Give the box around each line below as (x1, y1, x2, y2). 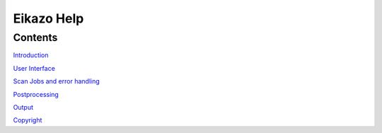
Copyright (13, 116, 42, 125)
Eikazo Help (13, 11, 84, 26)
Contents (13, 31, 58, 44)
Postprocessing (13, 90, 59, 98)
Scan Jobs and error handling (13, 77, 100, 86)
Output (13, 103, 33, 111)
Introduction (13, 51, 49, 59)
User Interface (13, 64, 56, 72)
